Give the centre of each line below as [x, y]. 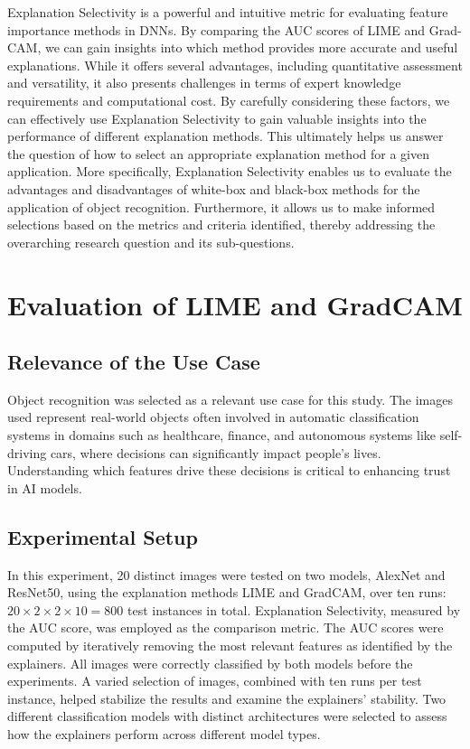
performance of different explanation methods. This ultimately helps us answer [226, 136]
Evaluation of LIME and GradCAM [235, 304]
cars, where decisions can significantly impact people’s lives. [216, 452]
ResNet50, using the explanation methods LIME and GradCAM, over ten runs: [227, 592]
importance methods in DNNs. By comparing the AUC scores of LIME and [216, 29]
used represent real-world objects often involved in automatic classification [213, 417]
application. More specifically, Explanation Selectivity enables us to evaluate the [230, 171]
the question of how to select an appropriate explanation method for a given [218, 153]
